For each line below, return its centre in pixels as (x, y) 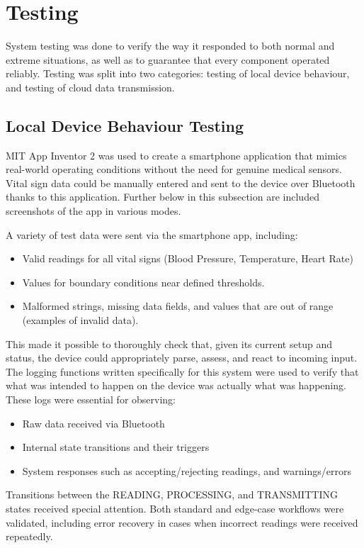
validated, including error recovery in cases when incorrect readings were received (182, 522)
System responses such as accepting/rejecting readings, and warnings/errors (187, 470)
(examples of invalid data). (80, 320)
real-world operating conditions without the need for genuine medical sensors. (174, 169)
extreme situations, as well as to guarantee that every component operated (168, 59)
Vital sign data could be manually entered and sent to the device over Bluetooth (181, 183)
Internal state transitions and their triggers (116, 447)
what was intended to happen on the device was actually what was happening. (176, 385)
